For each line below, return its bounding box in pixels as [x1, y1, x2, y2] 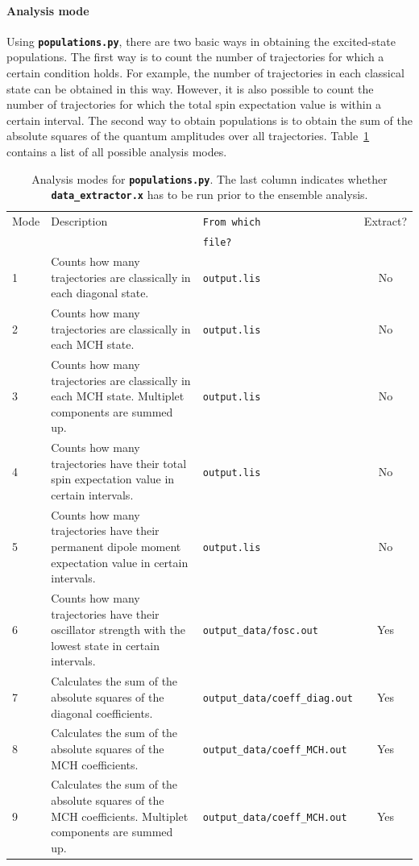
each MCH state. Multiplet [51, 387, 185, 404]
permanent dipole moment [51, 538, 181, 555]
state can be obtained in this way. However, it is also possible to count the [6, 80, 374, 97]
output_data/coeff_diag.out [202, 692, 353, 704]
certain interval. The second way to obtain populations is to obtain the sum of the [6, 111, 413, 128]
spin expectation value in [51, 470, 175, 487]
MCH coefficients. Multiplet [51, 807, 189, 824]
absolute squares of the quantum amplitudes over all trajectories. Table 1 [6, 127, 370, 144]
